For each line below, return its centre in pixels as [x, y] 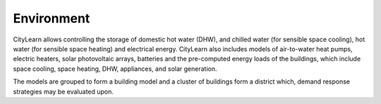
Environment [52, 18]
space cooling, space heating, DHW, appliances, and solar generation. [115, 69]
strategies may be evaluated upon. [64, 91]
